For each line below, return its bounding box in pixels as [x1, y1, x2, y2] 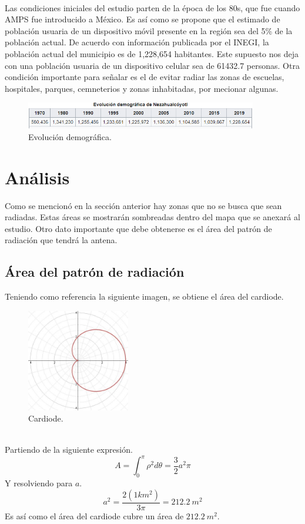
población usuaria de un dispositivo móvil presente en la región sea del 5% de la [5, 24, 293, 37]
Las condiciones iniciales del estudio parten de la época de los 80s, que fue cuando [5, 1, 300, 14]
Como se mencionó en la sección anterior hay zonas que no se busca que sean [5, 199, 282, 211]
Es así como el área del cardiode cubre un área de [5, 509, 184, 522]
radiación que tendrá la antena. [5, 234, 118, 246]
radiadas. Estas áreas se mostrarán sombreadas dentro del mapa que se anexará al [5, 211, 300, 223]
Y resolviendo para [5, 477, 73, 489]
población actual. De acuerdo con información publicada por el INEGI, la [5, 36, 269, 48]
